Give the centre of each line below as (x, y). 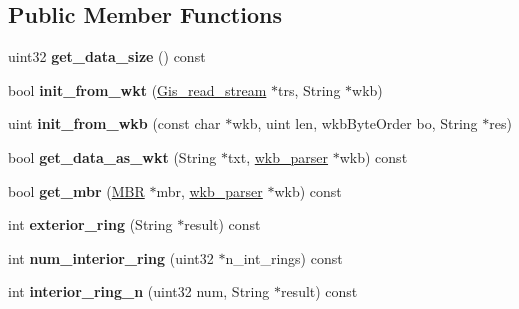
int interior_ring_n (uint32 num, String (139, 291)
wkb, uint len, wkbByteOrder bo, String (355, 123)
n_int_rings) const (284, 257)
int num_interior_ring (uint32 (111, 257)
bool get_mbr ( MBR (76, 190)
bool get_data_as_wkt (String (112, 156)
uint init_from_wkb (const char (114, 123)
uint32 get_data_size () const (107, 56)
